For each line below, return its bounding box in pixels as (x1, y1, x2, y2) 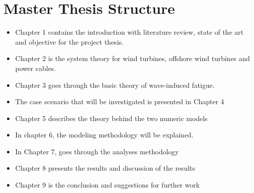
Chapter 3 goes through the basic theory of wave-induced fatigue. (15, 79, 215, 90)
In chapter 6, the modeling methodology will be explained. (15, 129, 194, 140)
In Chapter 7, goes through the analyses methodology (15, 146, 179, 156)
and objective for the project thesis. (15, 36, 124, 47)
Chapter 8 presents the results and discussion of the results (15, 163, 195, 173)
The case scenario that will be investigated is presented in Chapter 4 (15, 96, 224, 107)
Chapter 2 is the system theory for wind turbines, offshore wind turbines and (15, 53, 250, 64)
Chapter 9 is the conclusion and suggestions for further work (15, 180, 200, 190)
